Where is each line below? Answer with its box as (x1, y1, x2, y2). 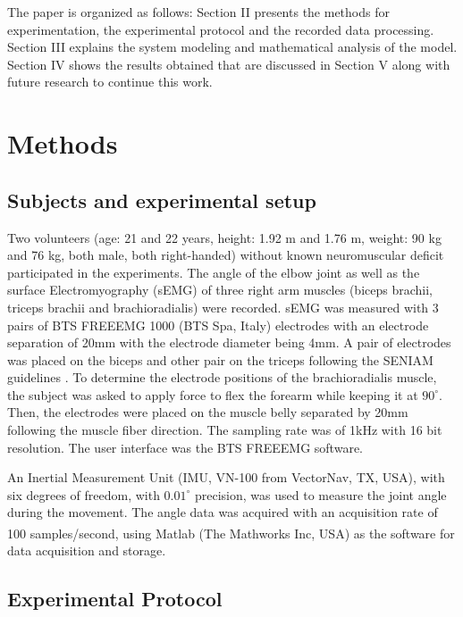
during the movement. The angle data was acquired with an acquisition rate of (7, 503, 438, 521)
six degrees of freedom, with (7, 485, 160, 504)
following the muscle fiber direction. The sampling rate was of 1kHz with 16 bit (7, 421, 442, 439)
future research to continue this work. (7, 72, 213, 91)
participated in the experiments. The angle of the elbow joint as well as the (7, 263, 420, 281)
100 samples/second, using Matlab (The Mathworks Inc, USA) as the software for (7, 523, 455, 542)
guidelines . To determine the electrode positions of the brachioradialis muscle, (7, 368, 437, 387)
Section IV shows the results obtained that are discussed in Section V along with (7, 54, 450, 73)
